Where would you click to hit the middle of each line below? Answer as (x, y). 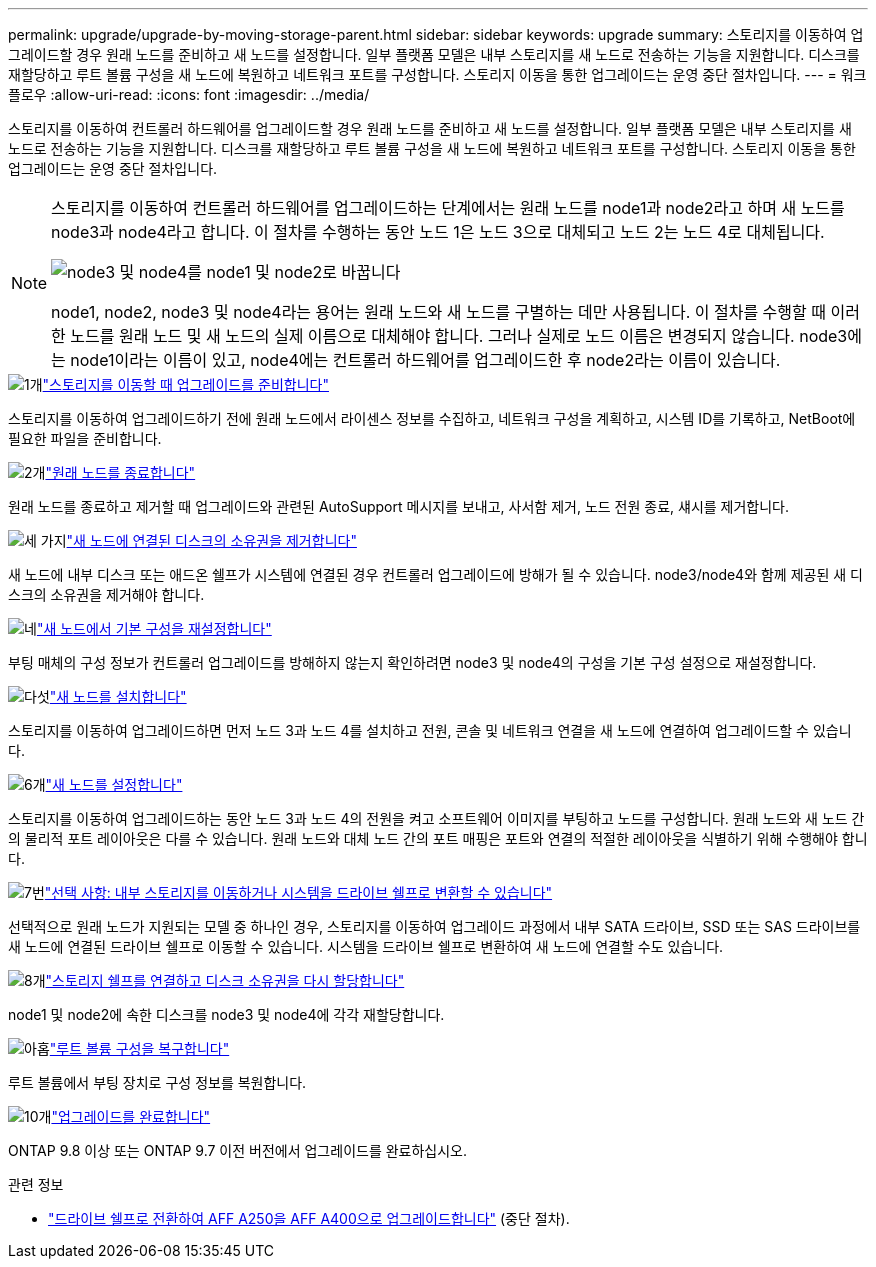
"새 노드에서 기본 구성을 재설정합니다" (154, 628)
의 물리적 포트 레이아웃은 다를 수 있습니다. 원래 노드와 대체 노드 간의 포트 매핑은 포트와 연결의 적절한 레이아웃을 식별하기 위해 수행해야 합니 (438, 838)
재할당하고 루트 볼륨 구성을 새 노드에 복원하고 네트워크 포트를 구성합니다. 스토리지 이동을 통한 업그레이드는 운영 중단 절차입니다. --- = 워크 (437, 74)
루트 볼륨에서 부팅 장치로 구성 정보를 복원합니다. (157, 1082)
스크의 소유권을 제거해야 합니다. (106, 594)
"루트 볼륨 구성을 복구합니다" (139, 1048)
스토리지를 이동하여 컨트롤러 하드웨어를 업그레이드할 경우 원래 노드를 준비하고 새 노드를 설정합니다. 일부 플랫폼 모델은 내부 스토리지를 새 (430, 128)
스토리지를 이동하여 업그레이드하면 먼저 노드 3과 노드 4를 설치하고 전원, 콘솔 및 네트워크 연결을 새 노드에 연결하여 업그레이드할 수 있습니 (430, 730)
